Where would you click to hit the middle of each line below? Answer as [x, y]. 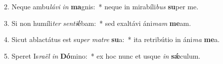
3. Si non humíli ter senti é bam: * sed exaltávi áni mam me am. [98, 23]
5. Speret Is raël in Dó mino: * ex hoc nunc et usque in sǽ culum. [102, 55]
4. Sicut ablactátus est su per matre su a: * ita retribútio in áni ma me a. [112, 39]
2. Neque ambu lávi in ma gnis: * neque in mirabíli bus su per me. [101, 6]
